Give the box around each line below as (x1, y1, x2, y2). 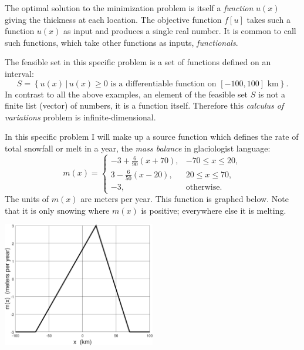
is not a (258, 87, 285, 100)
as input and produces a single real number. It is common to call (63, 25, 296, 37)
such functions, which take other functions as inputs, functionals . (5, 36, 238, 48)
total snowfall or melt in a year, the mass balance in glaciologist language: (5, 142, 271, 154)
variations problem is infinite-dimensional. (5, 110, 156, 123)
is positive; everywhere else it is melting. (141, 204, 286, 216)
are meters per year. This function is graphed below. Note (80, 193, 289, 205)
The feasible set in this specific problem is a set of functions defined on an (5, 56, 271, 68)
